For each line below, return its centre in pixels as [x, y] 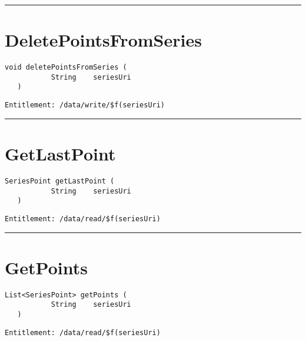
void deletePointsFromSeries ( [66, 68]
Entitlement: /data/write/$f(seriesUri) [85, 105]
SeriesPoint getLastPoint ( [60, 181]
